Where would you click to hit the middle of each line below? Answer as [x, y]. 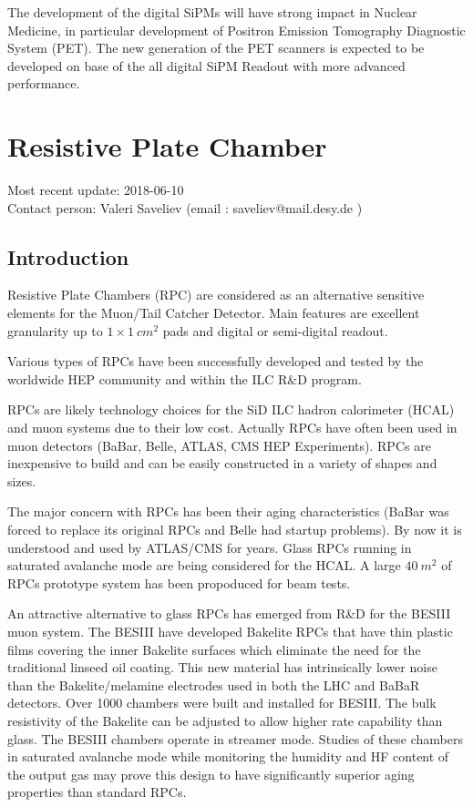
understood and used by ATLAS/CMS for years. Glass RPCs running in [210, 547]
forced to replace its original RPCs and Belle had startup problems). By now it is [235, 530]
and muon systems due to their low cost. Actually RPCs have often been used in [232, 428]
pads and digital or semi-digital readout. [275, 330]
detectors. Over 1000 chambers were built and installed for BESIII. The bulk [222, 703]
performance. [44, 83]
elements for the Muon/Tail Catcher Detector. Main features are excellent [214, 313]
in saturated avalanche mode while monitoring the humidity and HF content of [228, 756]
